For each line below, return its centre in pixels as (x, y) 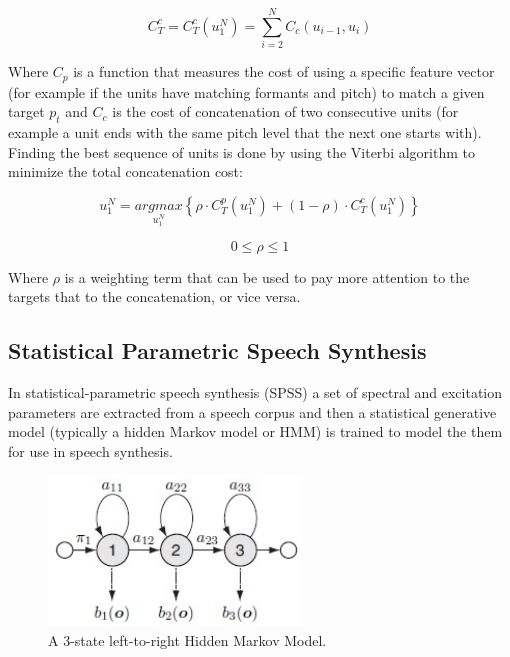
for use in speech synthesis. (90, 450)
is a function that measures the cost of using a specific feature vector (284, 71)
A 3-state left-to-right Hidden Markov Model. (187, 640)
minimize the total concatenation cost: (125, 171)
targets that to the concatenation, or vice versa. (154, 296)
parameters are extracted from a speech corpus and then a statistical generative (252, 411)
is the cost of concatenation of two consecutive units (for (285, 111)
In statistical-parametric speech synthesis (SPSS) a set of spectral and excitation (255, 391)
